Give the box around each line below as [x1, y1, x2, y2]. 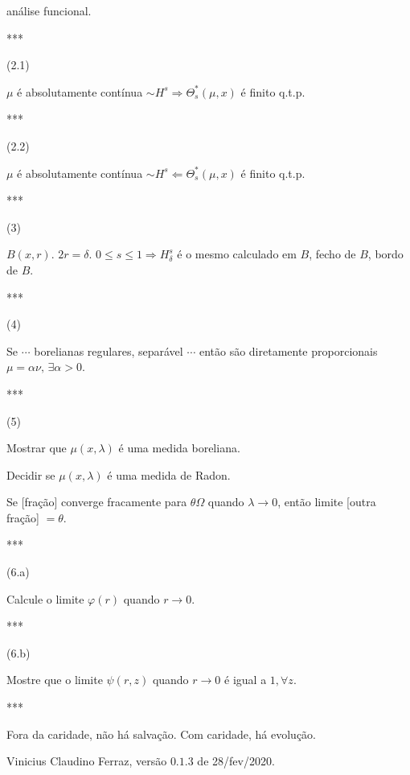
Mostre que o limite [6, 671, 103, 688]
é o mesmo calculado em [177, 245, 297, 262]
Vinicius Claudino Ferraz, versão [6, 752, 167, 769]
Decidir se [6, 466, 55, 483]
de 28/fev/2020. [197, 752, 275, 769]
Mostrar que [6, 439, 67, 456]
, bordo [367, 245, 404, 262]
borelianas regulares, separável [34, 342, 183, 359]
